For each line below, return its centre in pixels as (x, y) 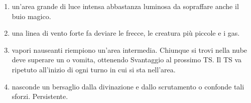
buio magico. (31, 16)
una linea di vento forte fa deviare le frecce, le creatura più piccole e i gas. (126, 33)
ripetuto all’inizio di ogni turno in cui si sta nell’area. (94, 69)
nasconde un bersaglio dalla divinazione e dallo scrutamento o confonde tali (128, 86)
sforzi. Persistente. (40, 96)
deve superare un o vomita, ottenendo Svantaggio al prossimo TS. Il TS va (127, 60)
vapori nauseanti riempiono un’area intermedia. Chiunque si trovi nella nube (130, 49)
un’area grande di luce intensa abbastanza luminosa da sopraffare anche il (125, 6)
